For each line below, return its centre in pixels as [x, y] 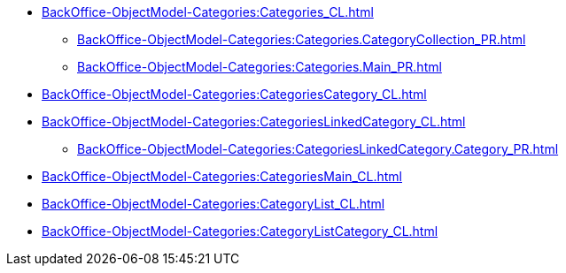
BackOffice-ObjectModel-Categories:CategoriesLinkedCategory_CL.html [254, 121]
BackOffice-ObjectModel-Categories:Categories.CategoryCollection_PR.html [302, 39]
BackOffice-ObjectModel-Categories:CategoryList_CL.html [213, 204]
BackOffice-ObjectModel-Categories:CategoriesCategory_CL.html [234, 94]
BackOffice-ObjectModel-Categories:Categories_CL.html [208, 12]
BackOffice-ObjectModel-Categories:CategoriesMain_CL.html [222, 176]
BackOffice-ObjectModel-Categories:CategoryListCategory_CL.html [240, 231]
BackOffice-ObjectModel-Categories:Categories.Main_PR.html [260, 67]
